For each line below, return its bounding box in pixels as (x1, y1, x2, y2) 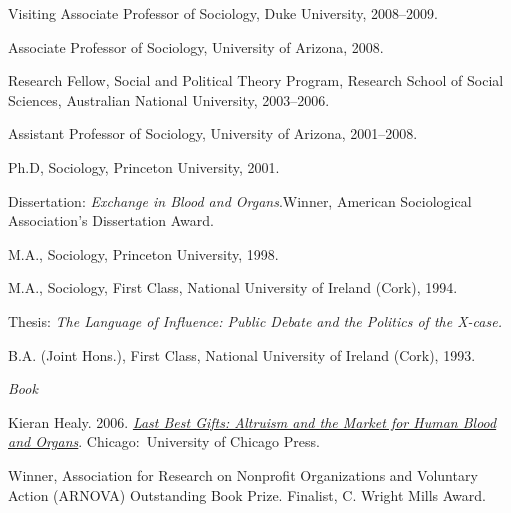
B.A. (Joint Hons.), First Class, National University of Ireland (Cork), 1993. (8, 344, 476, 365)
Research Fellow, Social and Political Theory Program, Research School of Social (8, 70, 504, 91)
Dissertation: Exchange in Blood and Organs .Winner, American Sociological (8, 190, 472, 211)
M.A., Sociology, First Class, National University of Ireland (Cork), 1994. (8, 277, 458, 298)
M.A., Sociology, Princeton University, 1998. (8, 243, 279, 264)
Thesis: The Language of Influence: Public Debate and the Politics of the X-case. (8, 310, 502, 331)
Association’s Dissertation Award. (8, 210, 214, 231)
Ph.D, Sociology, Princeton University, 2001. (8, 156, 280, 177)
